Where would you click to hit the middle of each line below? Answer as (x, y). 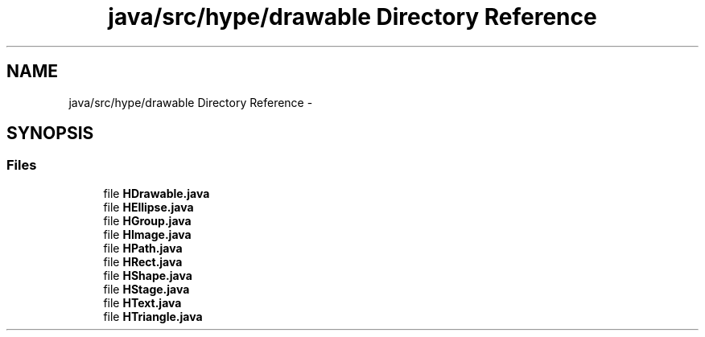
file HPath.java (143, 248)
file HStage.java (146, 289)
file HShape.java (148, 275)
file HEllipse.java (148, 207)
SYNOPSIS (50, 134)
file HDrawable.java (157, 193)
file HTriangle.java (153, 316)
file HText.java (142, 302)
